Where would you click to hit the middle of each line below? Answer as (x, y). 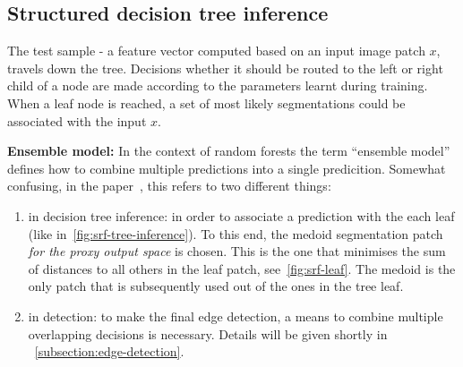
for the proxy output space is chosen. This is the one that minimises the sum (237, 251)
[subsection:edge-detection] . (109, 351)
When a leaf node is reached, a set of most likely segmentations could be (206, 102)
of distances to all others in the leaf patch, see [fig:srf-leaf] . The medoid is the (242, 268)
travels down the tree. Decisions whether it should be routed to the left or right (225, 68)
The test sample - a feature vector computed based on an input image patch (216, 51)
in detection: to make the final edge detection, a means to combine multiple (236, 316)
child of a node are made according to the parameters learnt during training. (218, 85)
